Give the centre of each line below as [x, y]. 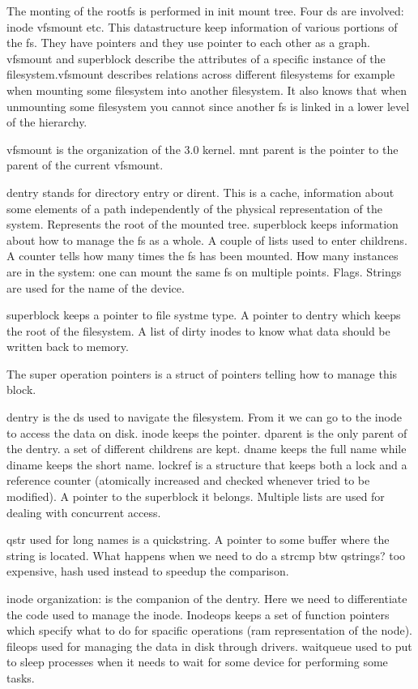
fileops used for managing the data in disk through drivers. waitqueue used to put [209, 646]
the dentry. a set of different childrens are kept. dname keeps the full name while [207, 449]
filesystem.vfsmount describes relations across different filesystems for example [201, 74]
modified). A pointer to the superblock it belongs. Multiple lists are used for [196, 496]
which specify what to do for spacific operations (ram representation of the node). [210, 630]
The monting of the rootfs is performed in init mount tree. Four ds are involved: [205, 11]
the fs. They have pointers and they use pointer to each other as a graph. [188, 43]
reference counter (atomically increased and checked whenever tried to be [188, 480]
